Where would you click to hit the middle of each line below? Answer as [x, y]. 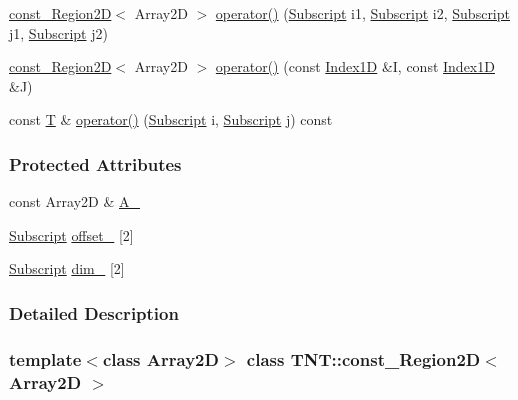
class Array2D [160, 358]
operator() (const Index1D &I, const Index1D [355, 66]
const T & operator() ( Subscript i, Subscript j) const [171, 119]
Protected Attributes [95, 163]
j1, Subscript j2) [58, 32]
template [45, 358]
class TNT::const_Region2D [363, 358]
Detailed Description [94, 312]
